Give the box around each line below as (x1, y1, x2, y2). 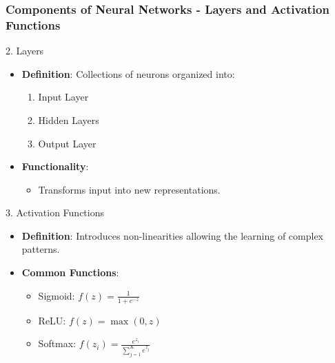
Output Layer (38, 136, 97, 150)
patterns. (21, 242, 60, 256)
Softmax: (38, 336, 77, 351)
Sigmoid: (38, 288, 75, 302)
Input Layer (38, 90, 89, 104)
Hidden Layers (38, 112, 99, 127)
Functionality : (21, 159, 89, 174)
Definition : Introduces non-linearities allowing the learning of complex (21, 228, 324, 242)
